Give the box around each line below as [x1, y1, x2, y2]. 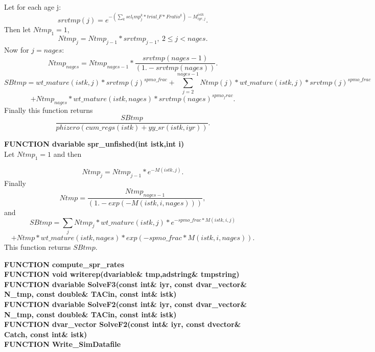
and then [53, 149, 82, 159]
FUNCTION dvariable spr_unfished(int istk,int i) [4, 138, 184, 149]
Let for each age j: [4, 2, 61, 12]
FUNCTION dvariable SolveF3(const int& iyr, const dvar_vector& [4, 278, 247, 289]
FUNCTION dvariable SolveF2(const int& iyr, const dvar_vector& [4, 298, 247, 309]
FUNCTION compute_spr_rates [4, 259, 124, 269]
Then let [4, 24, 31, 35]
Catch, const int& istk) [4, 328, 87, 339]
